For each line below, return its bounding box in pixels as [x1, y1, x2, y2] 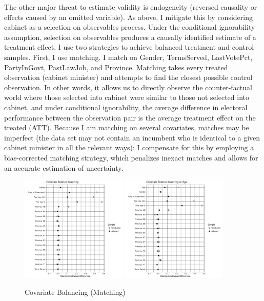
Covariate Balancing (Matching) [25, 287, 126, 297]
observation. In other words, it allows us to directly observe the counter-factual [4, 82, 252, 92]
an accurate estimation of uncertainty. [4, 162, 124, 173]
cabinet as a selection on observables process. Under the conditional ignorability [4, 22, 255, 32]
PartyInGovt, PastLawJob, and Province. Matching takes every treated [4, 62, 228, 72]
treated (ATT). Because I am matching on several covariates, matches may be [4, 122, 249, 133]
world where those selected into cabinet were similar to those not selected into [4, 92, 250, 103]
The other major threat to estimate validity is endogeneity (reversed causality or [4, 2, 257, 12]
